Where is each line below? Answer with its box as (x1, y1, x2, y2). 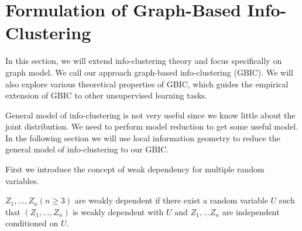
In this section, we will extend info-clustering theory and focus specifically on (5, 55, 282, 67)
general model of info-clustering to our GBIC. (5, 143, 169, 155)
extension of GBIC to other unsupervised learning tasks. (5, 89, 207, 101)
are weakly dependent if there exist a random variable (74, 194, 268, 206)
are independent (222, 205, 280, 218)
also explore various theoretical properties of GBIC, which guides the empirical (5, 77, 289, 90)
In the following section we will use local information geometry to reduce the (5, 131, 280, 144)
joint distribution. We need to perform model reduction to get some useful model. (5, 120, 298, 133)
